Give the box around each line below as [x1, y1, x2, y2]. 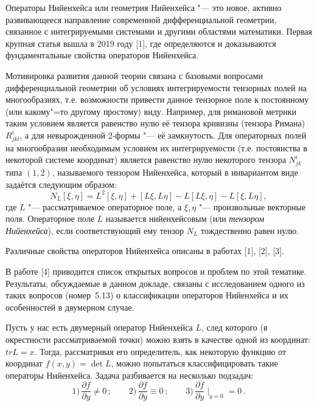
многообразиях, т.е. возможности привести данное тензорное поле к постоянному [5, 93, 309, 106]
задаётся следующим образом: [5, 177, 117, 190]
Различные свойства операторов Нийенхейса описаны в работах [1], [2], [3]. [5, 244, 284, 257]
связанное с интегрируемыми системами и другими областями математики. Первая [5, 25, 312, 38]
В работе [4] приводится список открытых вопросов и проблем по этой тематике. [5, 265, 307, 278]
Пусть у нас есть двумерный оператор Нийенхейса [5, 321, 193, 334]
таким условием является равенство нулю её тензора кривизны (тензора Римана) [5, 117, 305, 129]
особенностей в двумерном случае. [5, 300, 134, 313]
